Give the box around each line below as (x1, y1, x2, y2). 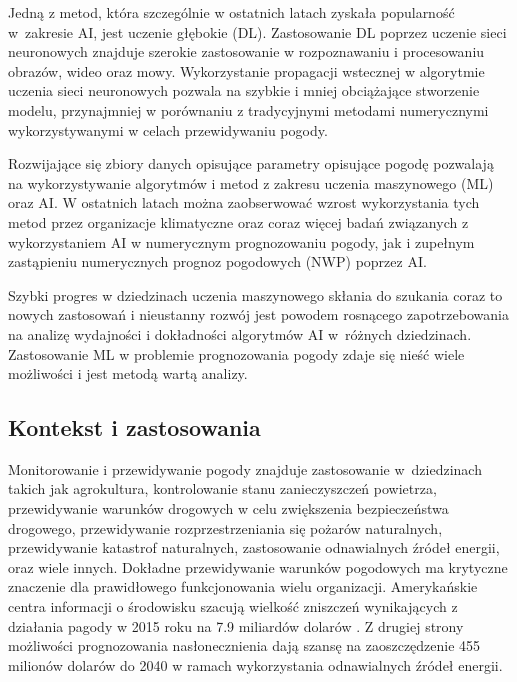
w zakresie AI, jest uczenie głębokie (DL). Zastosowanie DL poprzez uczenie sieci (8, 21, 507, 42)
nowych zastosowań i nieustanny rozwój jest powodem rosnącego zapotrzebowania (8, 304, 509, 325)
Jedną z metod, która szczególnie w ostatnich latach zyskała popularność (8, 2, 455, 22)
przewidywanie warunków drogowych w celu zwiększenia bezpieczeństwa (8, 498, 449, 519)
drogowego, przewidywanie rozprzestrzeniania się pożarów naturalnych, (8, 517, 443, 538)
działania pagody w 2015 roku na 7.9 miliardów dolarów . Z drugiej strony (8, 615, 464, 636)
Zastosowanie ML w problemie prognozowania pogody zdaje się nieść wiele (8, 343, 465, 364)
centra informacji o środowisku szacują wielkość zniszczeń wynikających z (8, 596, 458, 617)
